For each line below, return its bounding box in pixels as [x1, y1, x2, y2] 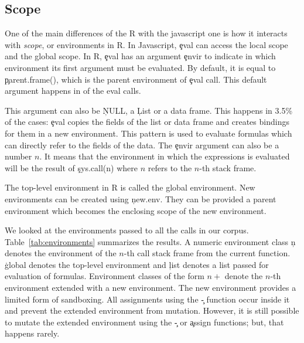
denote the [224, 270, 263, 282]
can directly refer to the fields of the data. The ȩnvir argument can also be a [5, 138, 279, 151]
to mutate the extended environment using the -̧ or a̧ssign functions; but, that [5, 315, 284, 328]
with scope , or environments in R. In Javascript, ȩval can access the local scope [5, 38, 288, 50]
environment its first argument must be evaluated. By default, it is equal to [5, 61, 276, 73]
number [5, 150, 32, 162]
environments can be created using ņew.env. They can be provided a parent [5, 192, 276, 205]
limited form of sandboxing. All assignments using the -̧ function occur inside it [5, 293, 290, 305]
